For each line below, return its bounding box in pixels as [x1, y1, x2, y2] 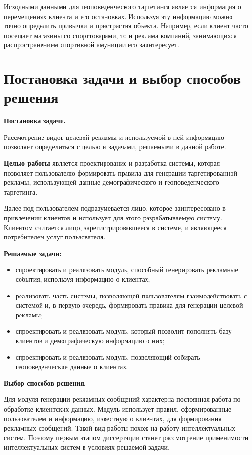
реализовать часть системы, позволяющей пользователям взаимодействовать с [15, 290, 247, 300]
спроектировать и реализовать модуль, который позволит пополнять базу [15, 326, 232, 336]
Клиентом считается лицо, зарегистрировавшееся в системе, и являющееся [4, 222, 227, 232]
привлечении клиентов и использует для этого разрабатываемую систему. [4, 213, 222, 223]
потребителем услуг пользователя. [4, 232, 105, 242]
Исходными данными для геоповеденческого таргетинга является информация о [4, 1, 241, 11]
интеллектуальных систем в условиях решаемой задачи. [4, 442, 169, 452]
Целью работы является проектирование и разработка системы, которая [4, 158, 220, 168]
